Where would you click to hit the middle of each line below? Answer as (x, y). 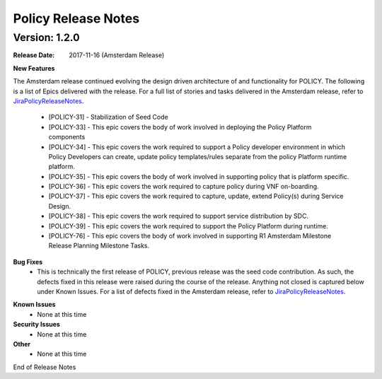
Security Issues (36, 325)
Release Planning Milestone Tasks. (99, 246)
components (67, 137)
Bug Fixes (28, 262)
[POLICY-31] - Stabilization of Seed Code (109, 117)
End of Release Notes (45, 367)
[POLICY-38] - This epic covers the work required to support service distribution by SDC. (179, 216)
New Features (34, 68)
